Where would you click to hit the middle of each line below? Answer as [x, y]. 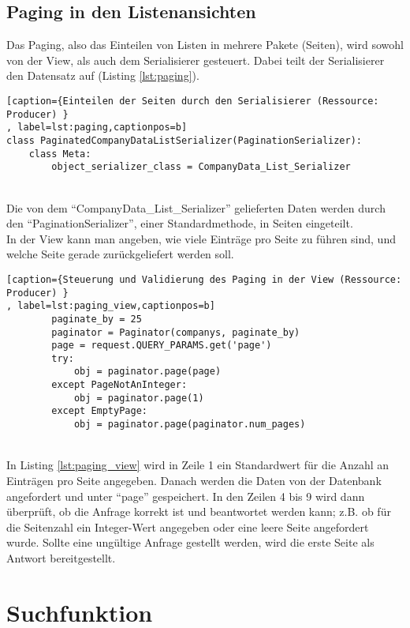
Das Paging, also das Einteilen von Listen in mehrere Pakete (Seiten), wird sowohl [205, 45]
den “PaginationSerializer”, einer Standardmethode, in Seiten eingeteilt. [180, 223]
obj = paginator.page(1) [139, 398]
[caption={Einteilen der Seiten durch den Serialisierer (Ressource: [193, 101]
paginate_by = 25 [97, 319]
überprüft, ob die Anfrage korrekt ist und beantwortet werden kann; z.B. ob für [199, 511]
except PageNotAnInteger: [119, 385]
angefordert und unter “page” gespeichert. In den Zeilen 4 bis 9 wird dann [186, 496]
